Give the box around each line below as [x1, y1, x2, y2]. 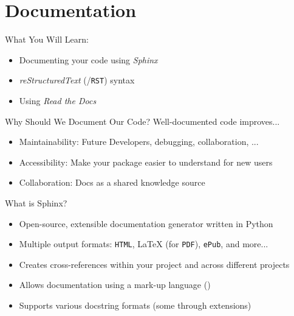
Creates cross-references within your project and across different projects [19, 258, 290, 270]
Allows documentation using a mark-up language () [19, 278, 211, 291]
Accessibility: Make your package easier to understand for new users [19, 155, 273, 168]
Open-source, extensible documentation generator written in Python [19, 217, 273, 230]
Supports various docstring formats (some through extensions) [19, 298, 251, 311]
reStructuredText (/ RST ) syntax [19, 74, 135, 86]
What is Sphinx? [5, 196, 67, 209]
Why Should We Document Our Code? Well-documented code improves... [5, 114, 280, 127]
